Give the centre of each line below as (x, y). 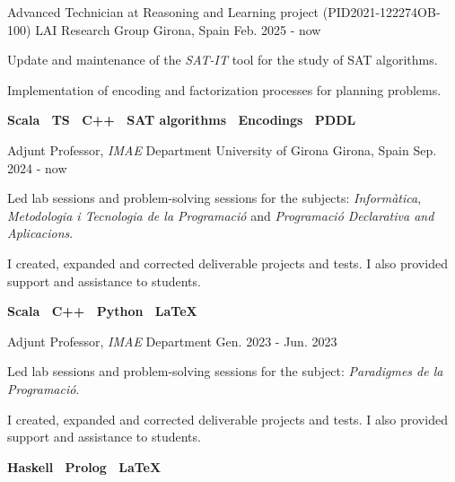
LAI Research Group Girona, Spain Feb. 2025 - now (178, 29)
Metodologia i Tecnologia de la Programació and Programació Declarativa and (221, 215)
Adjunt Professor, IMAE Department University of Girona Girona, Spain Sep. (222, 149)
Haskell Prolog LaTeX (84, 466)
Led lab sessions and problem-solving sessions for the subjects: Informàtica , (214, 198)
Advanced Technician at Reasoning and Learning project (163, 12)
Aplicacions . (40, 233)
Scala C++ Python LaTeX (102, 311)
